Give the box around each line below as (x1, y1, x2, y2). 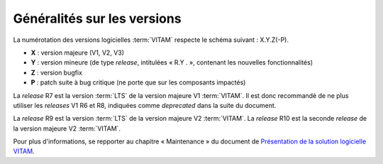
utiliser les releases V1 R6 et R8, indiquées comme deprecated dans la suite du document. (13, 101, 277, 109)
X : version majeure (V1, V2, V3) (30, 48, 124, 57)
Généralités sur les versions (13, 11, 182, 26)
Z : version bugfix (30, 68, 83, 77)
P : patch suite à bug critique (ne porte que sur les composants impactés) (30, 78, 246, 87)
